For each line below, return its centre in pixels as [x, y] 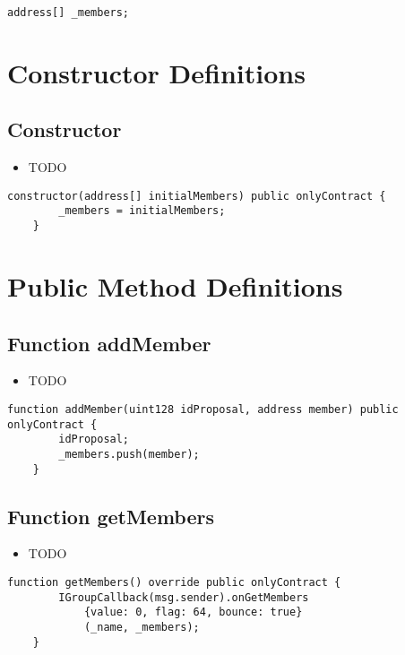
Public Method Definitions [175, 285]
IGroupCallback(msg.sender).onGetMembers [184, 597]
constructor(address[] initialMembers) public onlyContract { [197, 196]
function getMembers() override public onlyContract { [174, 583]
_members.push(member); [129, 454]
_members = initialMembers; [142, 211]
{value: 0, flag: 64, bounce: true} [193, 612]
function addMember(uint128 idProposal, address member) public [203, 409]
